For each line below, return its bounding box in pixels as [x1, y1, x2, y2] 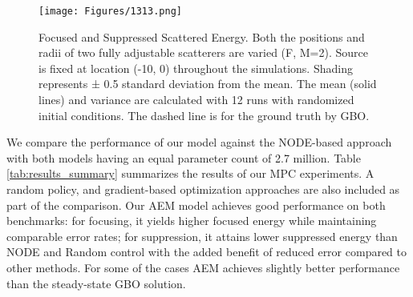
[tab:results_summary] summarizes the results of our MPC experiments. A [6, 165, 375, 182]
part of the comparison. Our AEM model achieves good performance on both [6, 196, 386, 213]
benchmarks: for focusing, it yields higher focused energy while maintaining [6, 212, 377, 229]
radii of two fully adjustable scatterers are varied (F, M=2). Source [38, 44, 368, 61]
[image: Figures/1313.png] [38, 6, 182, 17]
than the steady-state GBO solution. [6, 275, 186, 291]
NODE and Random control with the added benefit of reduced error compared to [6, 243, 407, 260]
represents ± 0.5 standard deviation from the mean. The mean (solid [38, 75, 377, 92]
